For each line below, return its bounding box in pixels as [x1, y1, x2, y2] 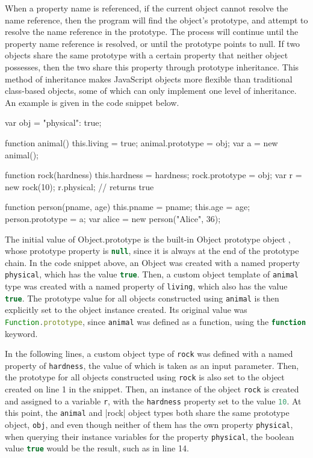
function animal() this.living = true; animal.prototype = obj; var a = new [5, 136, 278, 149]
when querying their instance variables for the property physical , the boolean [5, 430, 294, 442]
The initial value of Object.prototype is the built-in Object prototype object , [5, 232, 291, 245]
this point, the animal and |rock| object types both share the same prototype [5, 406, 290, 419]
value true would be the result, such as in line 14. [5, 442, 189, 454]
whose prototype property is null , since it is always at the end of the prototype [5, 244, 299, 257]
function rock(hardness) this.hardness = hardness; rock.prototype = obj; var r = [5, 169, 302, 181]
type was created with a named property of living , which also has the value [5, 280, 288, 292]
